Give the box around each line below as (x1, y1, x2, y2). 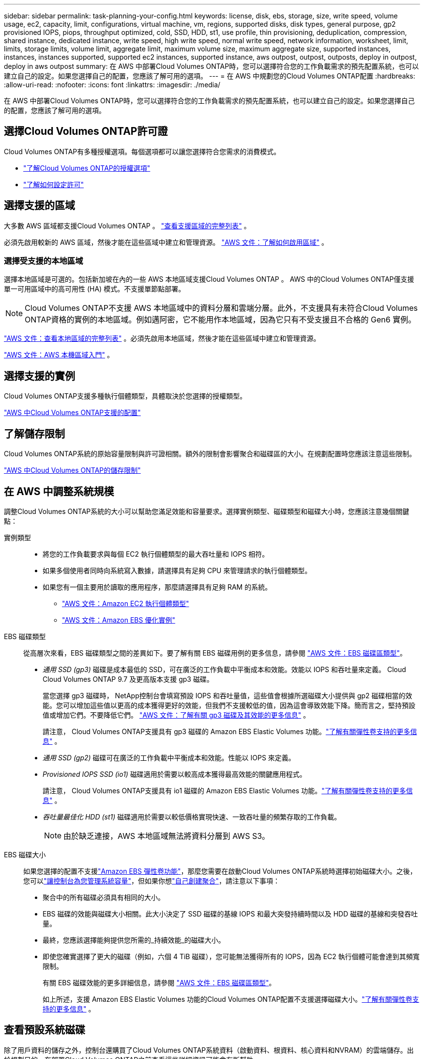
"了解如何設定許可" (23, 180, 84, 189)
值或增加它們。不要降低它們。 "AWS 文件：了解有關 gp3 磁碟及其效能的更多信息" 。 (43, 710, 310, 719)
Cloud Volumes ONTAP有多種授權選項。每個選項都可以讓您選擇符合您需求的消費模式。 (4, 147, 281, 156)
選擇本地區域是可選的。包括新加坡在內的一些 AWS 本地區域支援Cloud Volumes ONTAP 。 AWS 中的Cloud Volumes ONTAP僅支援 (4, 275, 414, 284)
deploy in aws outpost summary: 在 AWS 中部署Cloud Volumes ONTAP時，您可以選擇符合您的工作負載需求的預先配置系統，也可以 (4, 62, 419, 70)
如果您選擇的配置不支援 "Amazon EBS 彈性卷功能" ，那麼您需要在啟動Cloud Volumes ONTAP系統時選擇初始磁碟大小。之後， (23, 866, 417, 875)
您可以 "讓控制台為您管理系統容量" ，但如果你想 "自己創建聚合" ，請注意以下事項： (23, 876, 280, 885)
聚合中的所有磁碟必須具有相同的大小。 (43, 893, 165, 901)
